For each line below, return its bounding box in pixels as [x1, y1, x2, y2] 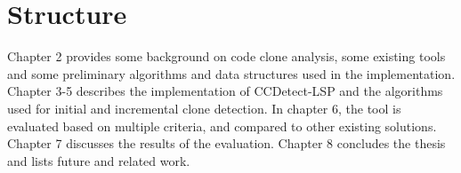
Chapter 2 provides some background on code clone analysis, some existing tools [7, 47, 446, 66]
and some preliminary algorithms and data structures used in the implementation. [7, 64, 456, 83]
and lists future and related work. [7, 151, 190, 169]
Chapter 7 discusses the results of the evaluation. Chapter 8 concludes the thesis [7, 134, 446, 153]
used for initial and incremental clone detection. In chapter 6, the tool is [7, 98, 401, 117]
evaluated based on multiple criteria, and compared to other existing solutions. [7, 116, 437, 135]
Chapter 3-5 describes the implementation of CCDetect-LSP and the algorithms [7, 82, 443, 100]
